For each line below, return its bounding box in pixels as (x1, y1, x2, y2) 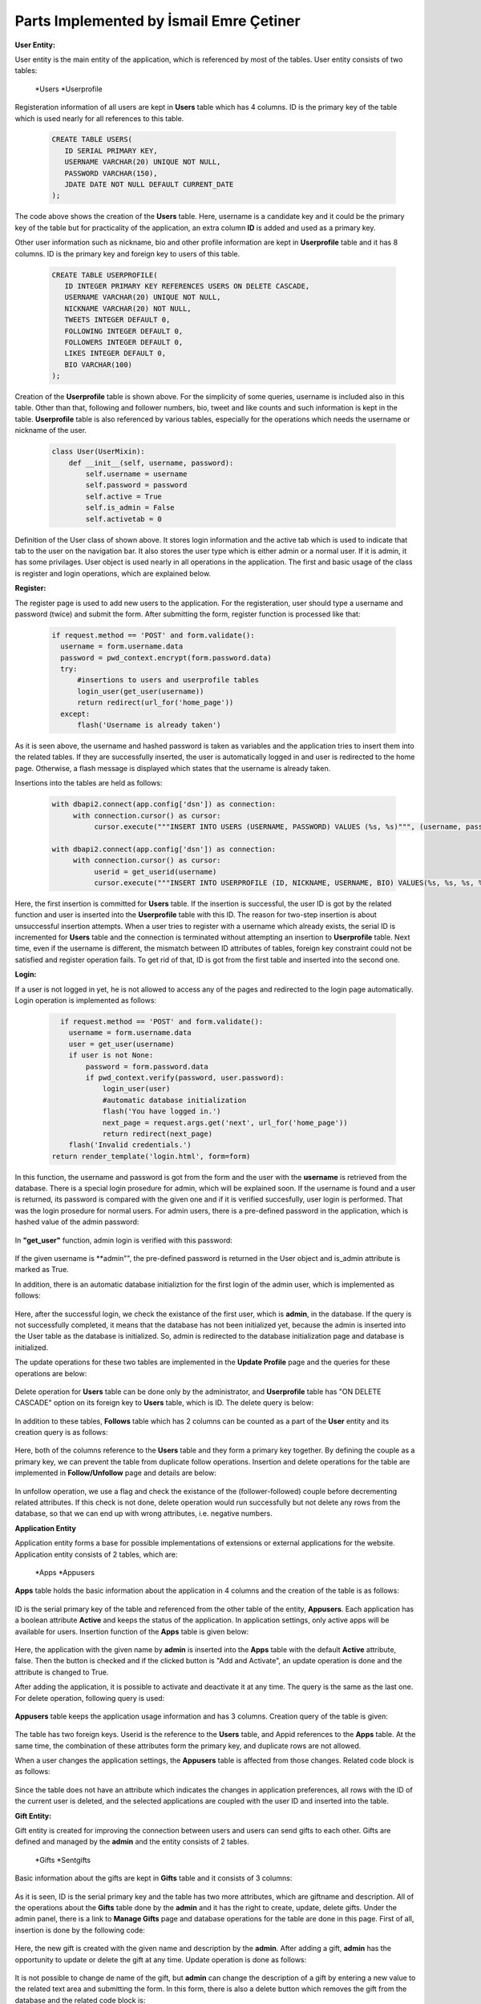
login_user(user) (102, 1085, 171, 1093)
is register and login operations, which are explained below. (14, 568, 212, 578)
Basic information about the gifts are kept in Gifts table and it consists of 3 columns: (14, 1873, 293, 1883)
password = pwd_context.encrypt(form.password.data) (60, 653, 272, 662)
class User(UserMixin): (51, 447, 146, 456)
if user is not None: (68, 1051, 154, 1060)
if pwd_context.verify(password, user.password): (85, 1073, 285, 1082)
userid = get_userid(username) (93, 867, 217, 876)
